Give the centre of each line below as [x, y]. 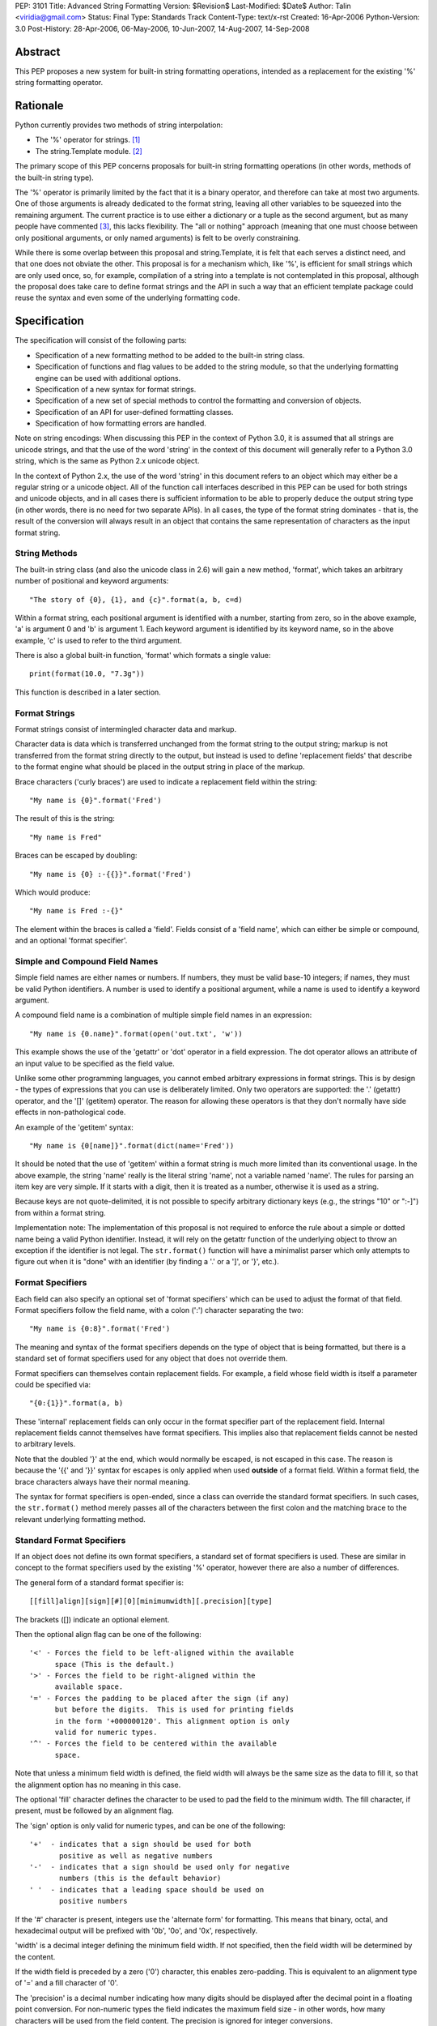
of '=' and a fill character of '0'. [67, 1983]
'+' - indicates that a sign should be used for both [140, 1844]
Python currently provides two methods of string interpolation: [119, 125]
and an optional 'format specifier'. [71, 941]
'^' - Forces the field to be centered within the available [153, 1744]
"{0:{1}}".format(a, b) [76, 1403]
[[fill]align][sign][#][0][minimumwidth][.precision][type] [151, 1601]
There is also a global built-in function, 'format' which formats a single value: [143, 656]
